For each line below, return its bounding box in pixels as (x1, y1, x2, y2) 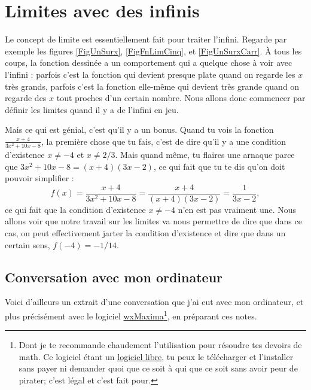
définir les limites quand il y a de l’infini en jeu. (5, 103, 179, 115)
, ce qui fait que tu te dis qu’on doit (153, 160, 285, 172)
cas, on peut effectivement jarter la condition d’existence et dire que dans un (5, 227, 286, 239)
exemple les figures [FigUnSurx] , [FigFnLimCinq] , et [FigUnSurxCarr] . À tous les (5, 44, 302, 57)
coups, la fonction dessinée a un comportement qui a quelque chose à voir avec (5, 56, 292, 69)
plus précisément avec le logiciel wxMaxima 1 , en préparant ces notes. (5, 308, 257, 322)
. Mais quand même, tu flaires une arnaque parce (115, 148, 295, 161)
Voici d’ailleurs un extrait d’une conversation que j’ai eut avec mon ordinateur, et (5, 295, 304, 308)
